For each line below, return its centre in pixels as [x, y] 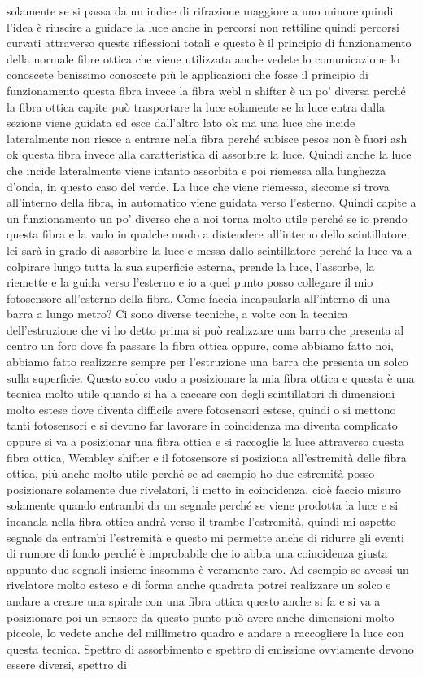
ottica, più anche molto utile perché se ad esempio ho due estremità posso [191, 473]
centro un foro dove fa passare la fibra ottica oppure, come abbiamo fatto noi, [200, 346]
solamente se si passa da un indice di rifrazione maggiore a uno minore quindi [200, 11]
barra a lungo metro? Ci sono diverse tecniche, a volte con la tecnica [177, 314]
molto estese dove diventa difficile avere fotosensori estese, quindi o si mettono [201, 409]
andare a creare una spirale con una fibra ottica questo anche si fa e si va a [194, 600]
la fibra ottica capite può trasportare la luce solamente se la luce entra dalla [196, 106]
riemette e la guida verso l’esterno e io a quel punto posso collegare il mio [190, 282]
